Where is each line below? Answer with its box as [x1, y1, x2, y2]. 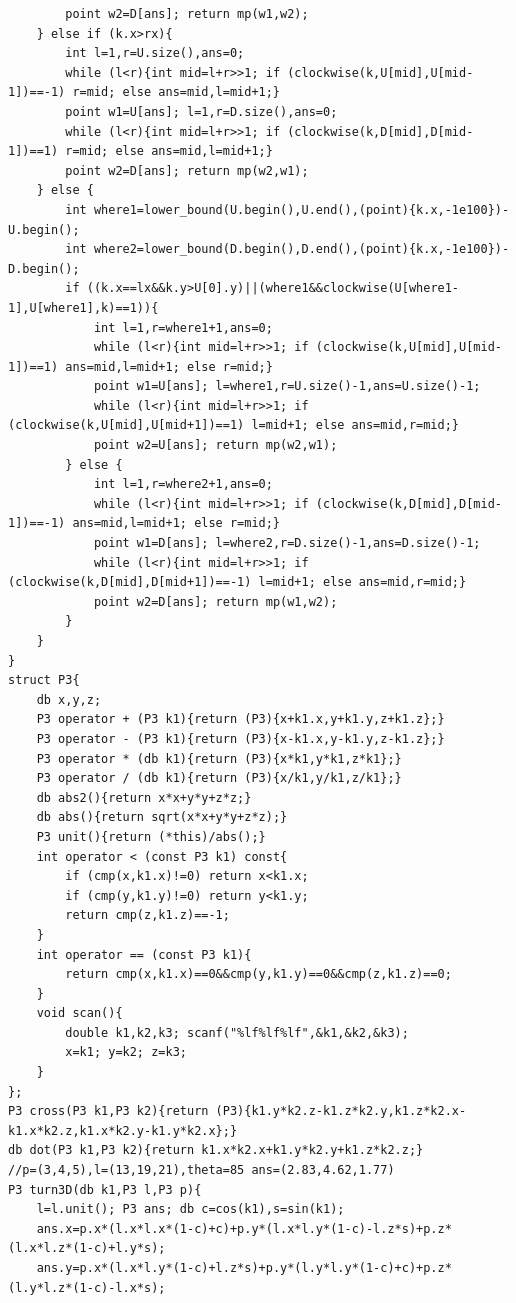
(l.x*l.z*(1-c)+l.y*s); [8, 1241, 166, 1256]
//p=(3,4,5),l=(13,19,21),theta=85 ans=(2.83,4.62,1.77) [8, 1163, 395, 1178]
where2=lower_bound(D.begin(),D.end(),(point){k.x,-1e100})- [93, 242, 510, 257]
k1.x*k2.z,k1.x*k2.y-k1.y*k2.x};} [8, 1123, 238, 1138]
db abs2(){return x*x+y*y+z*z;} [36, 790, 252, 805]
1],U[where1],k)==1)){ [8, 300, 159, 315]
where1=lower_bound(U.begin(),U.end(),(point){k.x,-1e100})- [93, 202, 510, 217]
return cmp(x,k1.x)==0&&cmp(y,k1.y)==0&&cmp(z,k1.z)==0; [65, 967, 452, 982]
